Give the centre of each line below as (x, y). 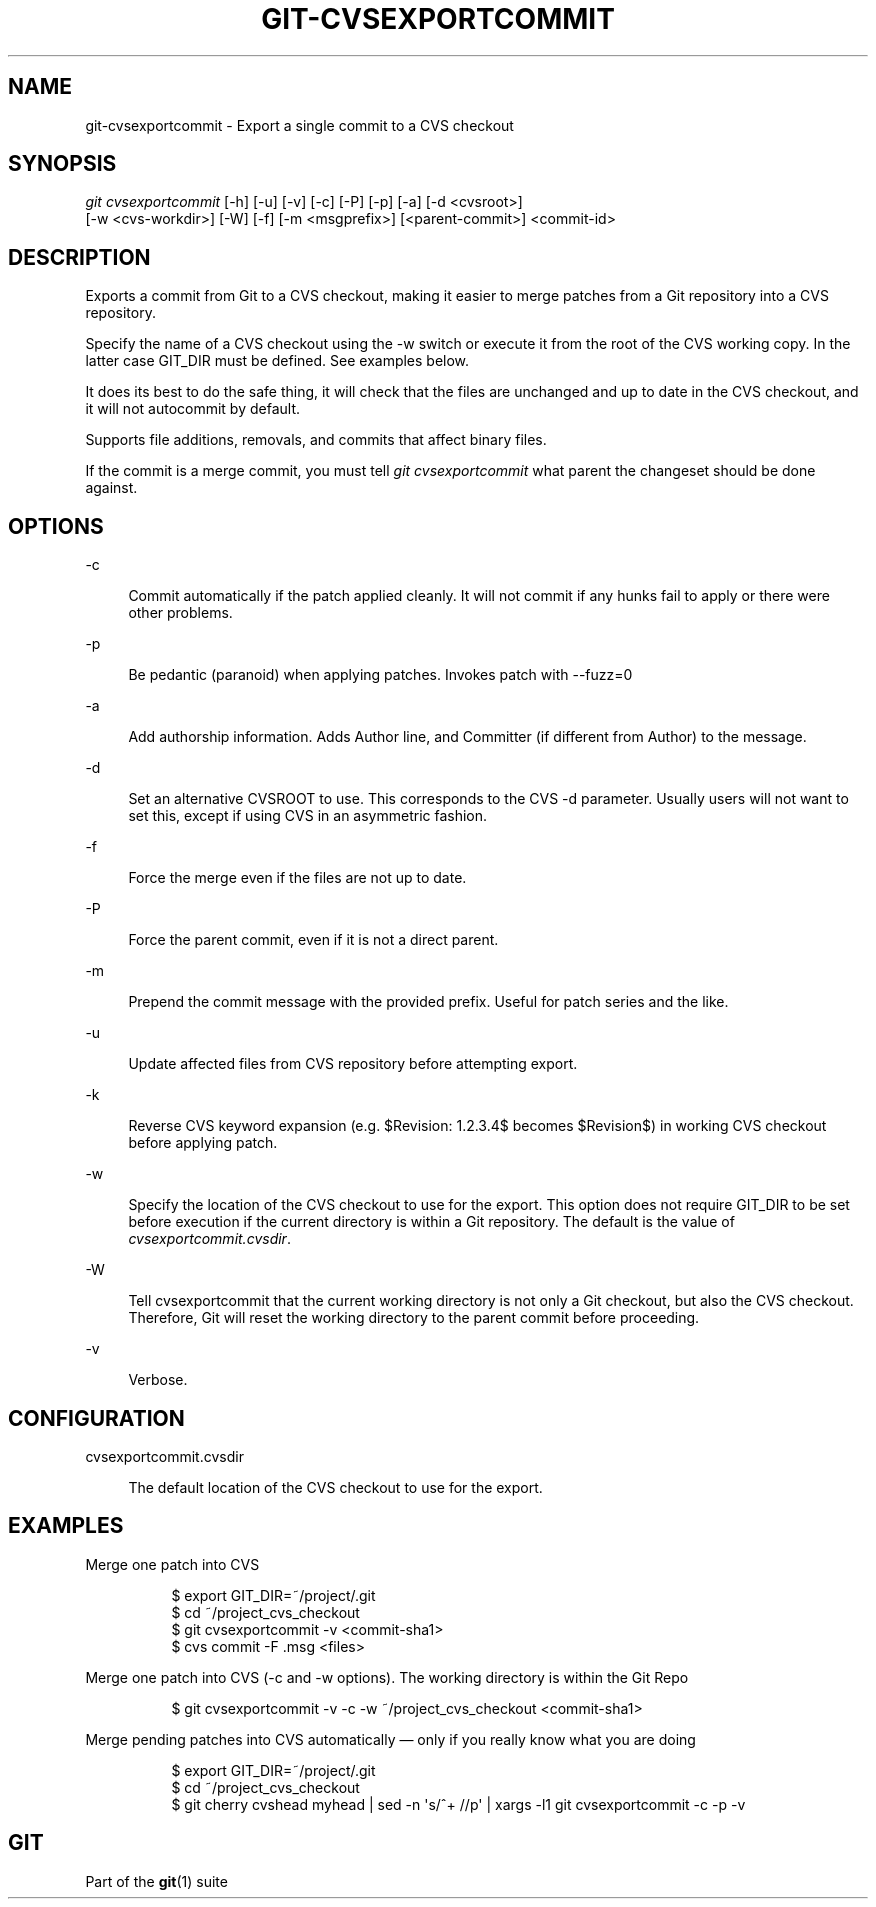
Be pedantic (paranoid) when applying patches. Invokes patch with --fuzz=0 (380, 675)
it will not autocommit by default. (193, 409)
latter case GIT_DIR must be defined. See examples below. (277, 361)
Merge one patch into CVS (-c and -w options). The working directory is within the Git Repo (387, 1677)
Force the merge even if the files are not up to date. (297, 878)
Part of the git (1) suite (156, 1881)
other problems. (180, 613)
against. (111, 488)
